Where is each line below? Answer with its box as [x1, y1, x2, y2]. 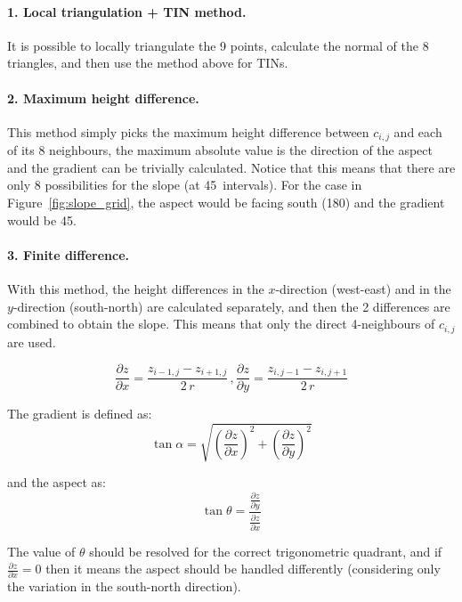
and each [393, 122, 442, 141]
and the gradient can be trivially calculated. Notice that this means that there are [7, 158, 456, 176]
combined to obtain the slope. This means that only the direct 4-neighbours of [7, 314, 435, 333]
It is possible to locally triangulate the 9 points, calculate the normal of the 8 [7, 36, 429, 54]
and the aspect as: [7, 473, 106, 492]
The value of [7, 541, 76, 560]
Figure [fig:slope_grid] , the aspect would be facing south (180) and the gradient [7, 193, 445, 212]
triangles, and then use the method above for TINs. [7, 53, 288, 72]
